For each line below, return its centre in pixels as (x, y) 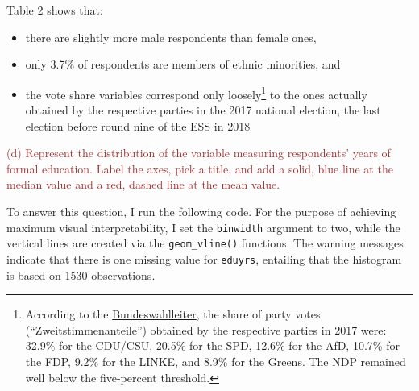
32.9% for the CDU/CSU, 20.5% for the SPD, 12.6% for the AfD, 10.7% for (212, 345)
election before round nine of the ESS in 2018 (138, 125)
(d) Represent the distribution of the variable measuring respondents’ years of (199, 153)
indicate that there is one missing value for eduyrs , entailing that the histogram (204, 258)
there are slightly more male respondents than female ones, (171, 37)
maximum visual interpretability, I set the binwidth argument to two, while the (203, 227)
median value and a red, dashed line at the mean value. (143, 184)
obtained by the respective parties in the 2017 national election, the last (203, 110)
